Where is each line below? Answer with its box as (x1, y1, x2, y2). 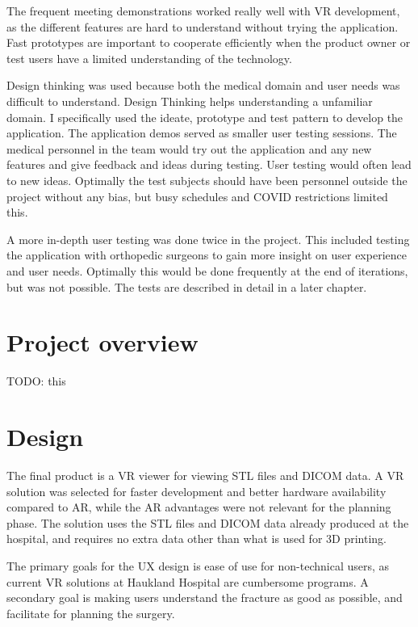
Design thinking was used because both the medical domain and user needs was (6, 77, 400, 94)
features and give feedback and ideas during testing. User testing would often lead (6, 156, 412, 173)
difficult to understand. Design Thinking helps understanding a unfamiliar (6, 92, 373, 109)
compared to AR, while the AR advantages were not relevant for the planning (6, 499, 391, 515)
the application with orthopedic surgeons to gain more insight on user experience (6, 246, 407, 263)
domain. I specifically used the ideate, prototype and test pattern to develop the (6, 108, 403, 125)
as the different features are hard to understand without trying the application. (6, 18, 399, 35)
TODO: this (6, 372, 66, 389)
